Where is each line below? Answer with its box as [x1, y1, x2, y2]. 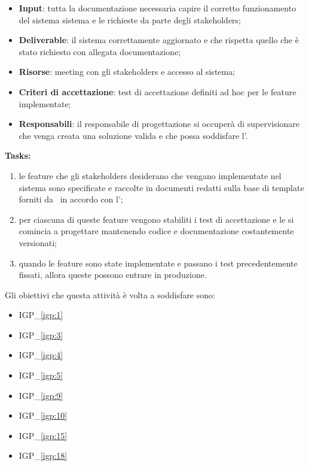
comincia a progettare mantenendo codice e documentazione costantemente [19, 225, 294, 237]
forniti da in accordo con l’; [19, 193, 123, 205]
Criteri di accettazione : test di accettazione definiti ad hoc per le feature [19, 85, 296, 98]
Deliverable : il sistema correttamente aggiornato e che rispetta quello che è [19, 34, 299, 46]
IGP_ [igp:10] [19, 409, 68, 422]
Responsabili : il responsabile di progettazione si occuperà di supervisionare [19, 117, 300, 130]
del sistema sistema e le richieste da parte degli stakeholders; [19, 13, 241, 26]
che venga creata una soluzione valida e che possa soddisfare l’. [19, 129, 248, 141]
